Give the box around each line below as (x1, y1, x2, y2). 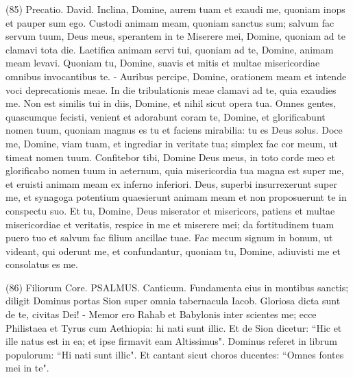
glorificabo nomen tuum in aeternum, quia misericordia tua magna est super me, (5, 163, 344, 178)
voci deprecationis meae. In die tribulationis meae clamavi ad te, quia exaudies (5, 82, 337, 97)
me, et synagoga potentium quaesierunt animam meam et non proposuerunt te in (5, 190, 347, 204)
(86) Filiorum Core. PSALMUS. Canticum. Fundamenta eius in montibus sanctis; (5, 280, 349, 294)
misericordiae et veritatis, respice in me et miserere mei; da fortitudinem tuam (5, 217, 334, 231)
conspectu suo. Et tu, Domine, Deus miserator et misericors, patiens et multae (5, 203, 335, 217)
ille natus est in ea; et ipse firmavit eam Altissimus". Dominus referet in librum (5, 334, 338, 348)
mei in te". (5, 361, 49, 375)
